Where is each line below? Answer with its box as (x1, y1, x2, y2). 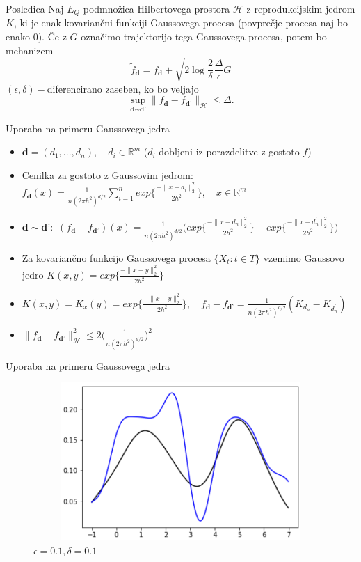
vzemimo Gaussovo (263, 250, 344, 265)
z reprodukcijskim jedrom (246, 1, 355, 15)
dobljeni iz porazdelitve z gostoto (159, 144, 300, 159)
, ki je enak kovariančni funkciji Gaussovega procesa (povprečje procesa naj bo (13, 15, 348, 30)
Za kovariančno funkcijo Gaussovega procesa (22, 250, 211, 265)
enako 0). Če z (6, 29, 67, 44)
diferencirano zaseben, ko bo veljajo (47, 81, 199, 95)
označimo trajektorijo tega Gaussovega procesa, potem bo (81, 29, 327, 44)
